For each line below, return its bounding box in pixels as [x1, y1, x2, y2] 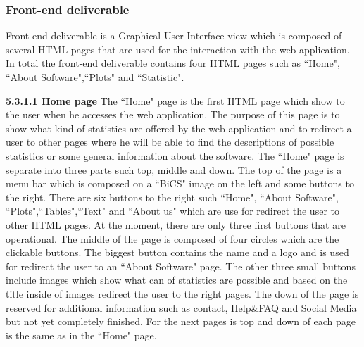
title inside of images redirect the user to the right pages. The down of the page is [6, 286, 359, 301]
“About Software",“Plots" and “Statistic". [6, 70, 184, 84]
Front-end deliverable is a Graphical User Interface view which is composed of [6, 28, 342, 43]
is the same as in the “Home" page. [6, 327, 157, 342]
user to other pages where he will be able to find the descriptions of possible [6, 134, 334, 149]
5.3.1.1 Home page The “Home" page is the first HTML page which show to [6, 93, 345, 108]
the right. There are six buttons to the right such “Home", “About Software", [6, 189, 339, 204]
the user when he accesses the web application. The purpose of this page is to [6, 107, 340, 122]
